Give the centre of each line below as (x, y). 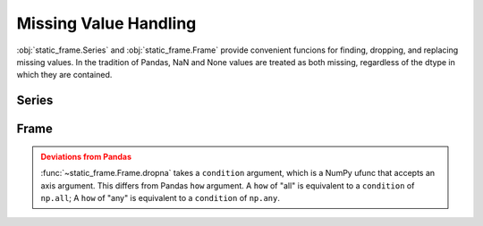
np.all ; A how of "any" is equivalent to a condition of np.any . (161, 197)
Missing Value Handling (106, 23)
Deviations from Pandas (86, 156)
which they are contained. (64, 75)
